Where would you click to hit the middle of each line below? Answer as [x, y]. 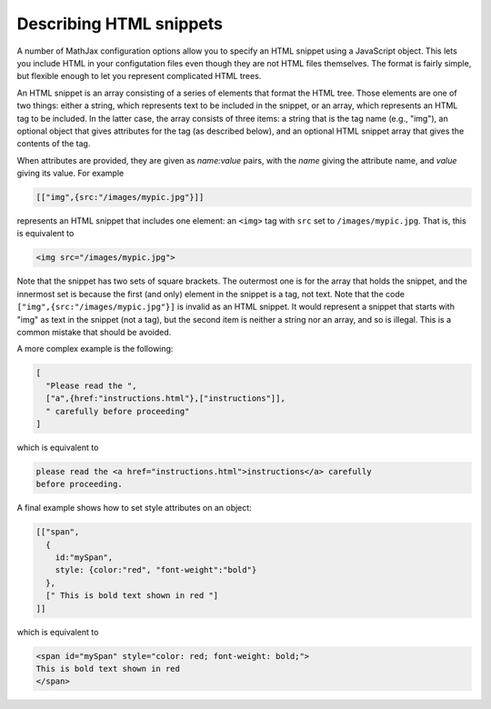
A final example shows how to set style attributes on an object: [134, 508]
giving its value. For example [70, 174]
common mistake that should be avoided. [94, 332]
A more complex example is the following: [95, 349]
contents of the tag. [54, 144]
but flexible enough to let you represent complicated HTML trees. [139, 76]
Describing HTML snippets [120, 24]
